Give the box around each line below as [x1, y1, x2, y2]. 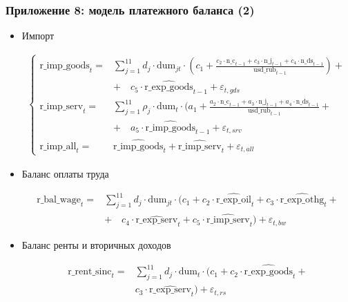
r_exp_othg [280, 195, 325, 205]
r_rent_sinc [68, 267, 112, 277]
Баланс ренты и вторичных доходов [21, 238, 171, 252]
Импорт [21, 28, 55, 43]
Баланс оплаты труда [21, 166, 109, 180]
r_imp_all [39, 141, 77, 151]
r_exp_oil [215, 195, 251, 205]
